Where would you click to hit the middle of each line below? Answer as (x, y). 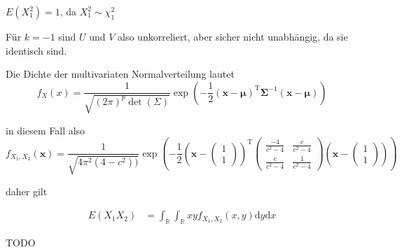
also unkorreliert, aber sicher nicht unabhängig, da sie (233, 36)
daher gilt (27, 191)
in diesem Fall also (46, 130)
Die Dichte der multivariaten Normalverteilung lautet (120, 74)
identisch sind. (36, 50)
